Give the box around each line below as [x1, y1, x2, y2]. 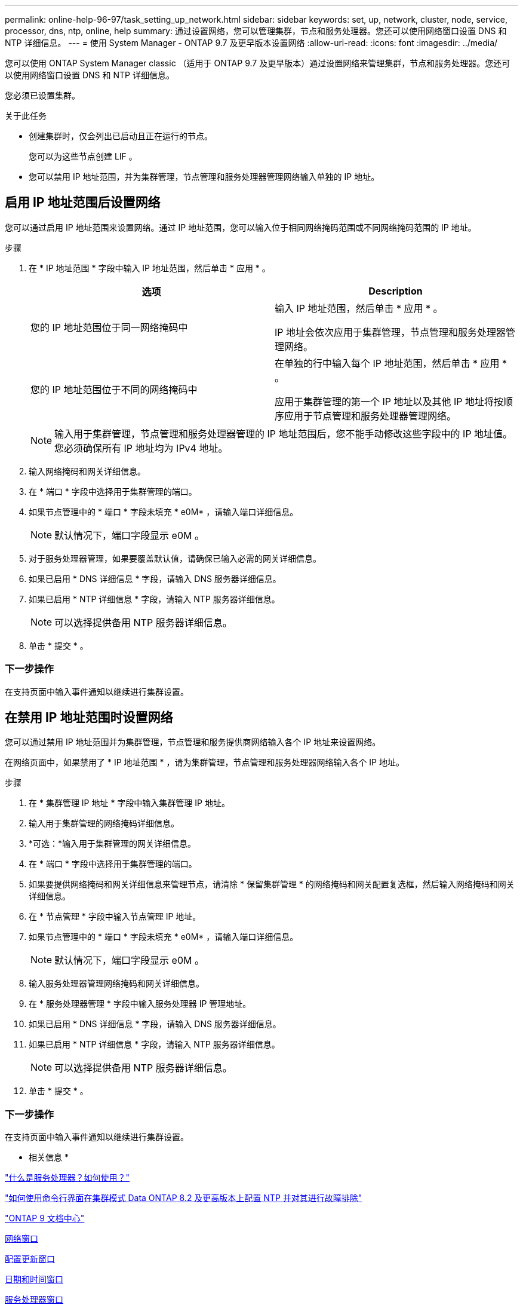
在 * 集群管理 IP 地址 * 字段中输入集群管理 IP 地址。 [29, 798, 230, 808]
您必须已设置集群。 [5, 90, 80, 100]
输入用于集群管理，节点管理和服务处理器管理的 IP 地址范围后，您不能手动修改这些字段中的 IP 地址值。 [54, 427, 513, 440]
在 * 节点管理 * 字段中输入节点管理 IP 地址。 [29, 911, 201, 922]
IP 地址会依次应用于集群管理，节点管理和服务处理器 [275, 326, 506, 338]
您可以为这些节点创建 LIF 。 [29, 151, 137, 161]
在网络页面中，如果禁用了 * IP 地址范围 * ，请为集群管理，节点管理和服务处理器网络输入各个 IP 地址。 [5, 757, 404, 768]
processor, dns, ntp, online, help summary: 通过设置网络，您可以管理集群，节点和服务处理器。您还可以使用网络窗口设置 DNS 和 [5, 26, 507, 36]
